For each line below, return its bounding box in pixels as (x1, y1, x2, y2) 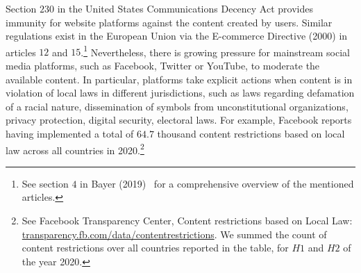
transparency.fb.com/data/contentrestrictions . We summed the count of (22, 226, 327, 241)
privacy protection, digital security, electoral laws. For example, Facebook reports (6, 113, 352, 127)
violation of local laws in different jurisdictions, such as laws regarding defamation (6, 85, 355, 100)
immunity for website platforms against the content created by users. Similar (6, 15, 333, 29)
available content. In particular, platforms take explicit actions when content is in (6, 72, 353, 86)
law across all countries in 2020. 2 (6, 140, 144, 157)
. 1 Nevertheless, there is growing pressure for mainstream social (81, 42, 350, 59)
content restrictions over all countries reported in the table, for (22, 240, 289, 255)
